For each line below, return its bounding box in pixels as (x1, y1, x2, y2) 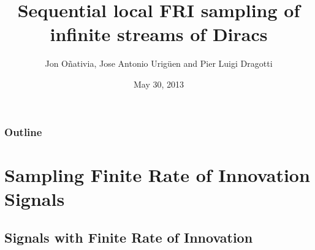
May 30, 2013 (133, 77, 184, 90)
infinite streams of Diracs (50, 21, 268, 47)
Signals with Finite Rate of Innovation (4, 228, 253, 247)
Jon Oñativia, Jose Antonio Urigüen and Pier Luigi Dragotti (45, 57, 273, 70)
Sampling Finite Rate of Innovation (4, 162, 310, 187)
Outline (4, 124, 42, 139)
